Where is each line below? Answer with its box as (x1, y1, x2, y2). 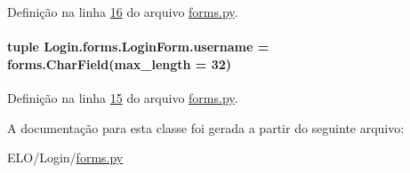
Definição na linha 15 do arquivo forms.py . (7, 88, 238, 106)
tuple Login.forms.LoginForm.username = (7, 37, 269, 56)
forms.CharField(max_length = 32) (7, 54, 232, 73)
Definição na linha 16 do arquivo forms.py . (7, 3, 238, 20)
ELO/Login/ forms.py (7, 148, 124, 167)
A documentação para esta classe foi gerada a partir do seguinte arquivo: (7, 118, 405, 137)
